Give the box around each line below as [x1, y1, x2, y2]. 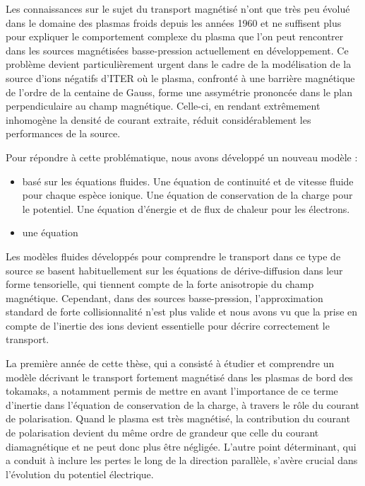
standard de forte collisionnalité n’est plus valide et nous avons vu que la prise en [6, 304, 358, 319]
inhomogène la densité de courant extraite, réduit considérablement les [6, 112, 311, 127]
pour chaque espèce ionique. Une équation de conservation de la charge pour [22, 187, 353, 202]
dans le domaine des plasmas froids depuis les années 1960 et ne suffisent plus [6, 15, 342, 30]
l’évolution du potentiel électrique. [6, 466, 154, 481]
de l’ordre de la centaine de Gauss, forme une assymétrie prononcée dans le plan [6, 84, 353, 99]
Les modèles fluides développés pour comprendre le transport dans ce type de [6, 248, 341, 263]
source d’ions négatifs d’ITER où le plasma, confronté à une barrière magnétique [6, 70, 355, 85]
